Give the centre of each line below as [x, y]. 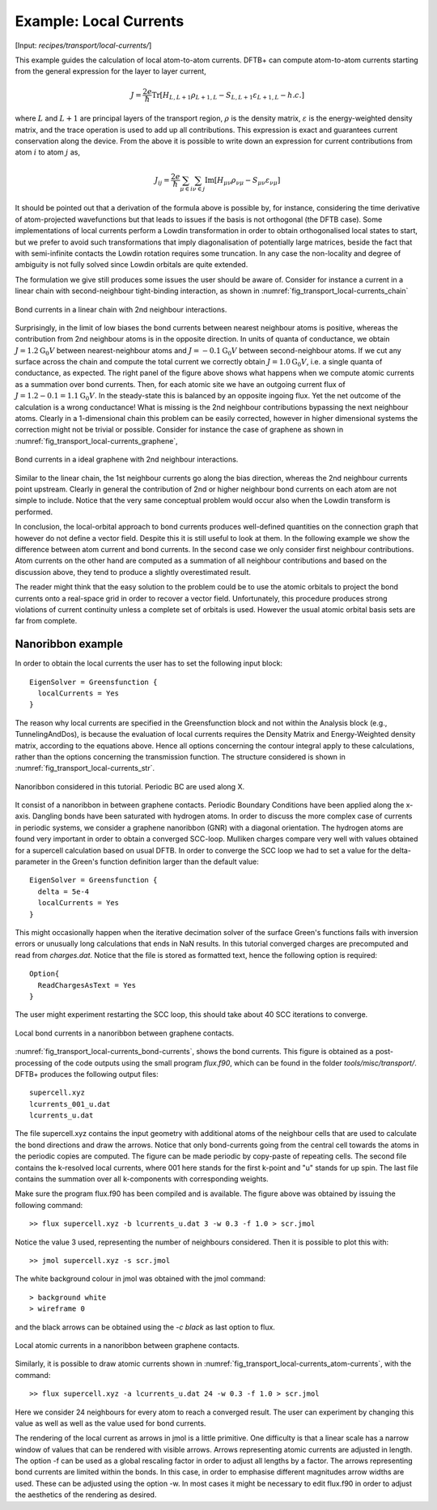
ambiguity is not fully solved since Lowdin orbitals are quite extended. [132, 265]
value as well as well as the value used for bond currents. [110, 1423]
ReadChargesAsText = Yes [87, 985]
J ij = [162, 181]
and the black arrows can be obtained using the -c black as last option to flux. [145, 1327]
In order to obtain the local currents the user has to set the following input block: [149, 663]
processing [34, 1063]
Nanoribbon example [69, 644]
